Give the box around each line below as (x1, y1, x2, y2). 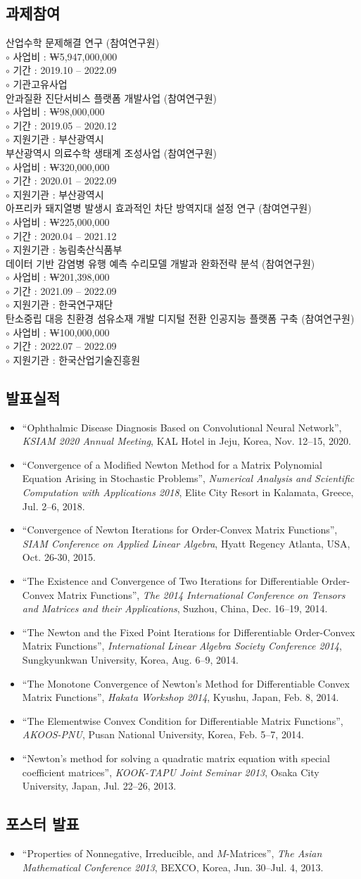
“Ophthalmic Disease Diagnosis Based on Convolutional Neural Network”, (22, 419, 342, 434)
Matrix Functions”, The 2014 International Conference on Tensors (57, 587, 346, 602)
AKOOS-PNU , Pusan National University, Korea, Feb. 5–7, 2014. (22, 727, 304, 742)
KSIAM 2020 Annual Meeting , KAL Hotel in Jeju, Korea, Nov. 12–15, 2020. (22, 434, 351, 448)
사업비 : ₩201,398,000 (13, 270, 110, 284)
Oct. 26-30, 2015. (22, 550, 96, 564)
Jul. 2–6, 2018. (22, 498, 85, 513)
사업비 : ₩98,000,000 (13, 104, 105, 119)
